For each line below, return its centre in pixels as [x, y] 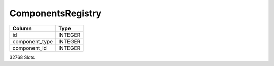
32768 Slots [22, 57]
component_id [29, 48]
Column [22, 28]
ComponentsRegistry [56, 13]
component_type [33, 41]
